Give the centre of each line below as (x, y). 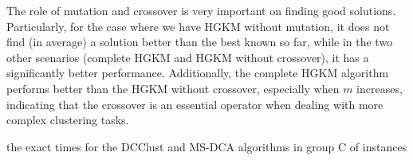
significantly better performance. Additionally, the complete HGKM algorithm (198, 73)
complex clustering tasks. (68, 120)
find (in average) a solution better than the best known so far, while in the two (200, 42)
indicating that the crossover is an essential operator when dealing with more (195, 104)
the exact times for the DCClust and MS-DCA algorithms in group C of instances (207, 146)
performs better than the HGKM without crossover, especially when (173, 88)
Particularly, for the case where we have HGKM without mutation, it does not (198, 26)
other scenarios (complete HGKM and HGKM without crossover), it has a (188, 57)
